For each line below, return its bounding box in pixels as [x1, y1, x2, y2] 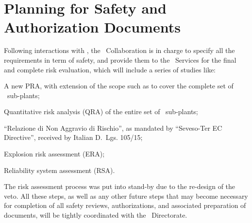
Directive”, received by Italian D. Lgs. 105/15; [4, 132, 143, 142]
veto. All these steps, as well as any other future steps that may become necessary [4, 190, 248, 201]
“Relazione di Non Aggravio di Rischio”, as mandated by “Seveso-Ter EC [4, 122, 222, 133]
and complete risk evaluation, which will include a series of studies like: [4, 64, 216, 74]
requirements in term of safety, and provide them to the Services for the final [4, 54, 236, 65]
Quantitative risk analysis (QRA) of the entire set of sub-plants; [4, 106, 198, 117]
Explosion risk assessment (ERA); [4, 149, 105, 159]
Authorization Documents [4, 17, 181, 37]
